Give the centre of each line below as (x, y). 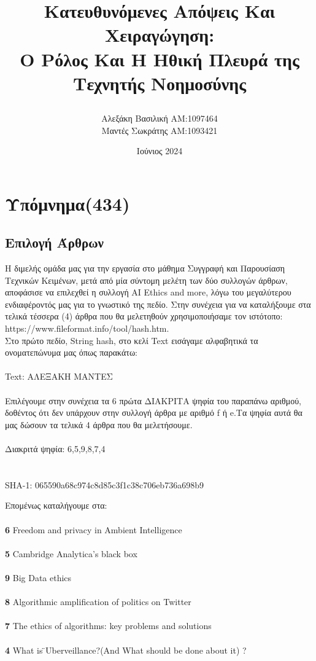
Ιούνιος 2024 (160, 151)
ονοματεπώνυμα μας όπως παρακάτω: (71, 352)
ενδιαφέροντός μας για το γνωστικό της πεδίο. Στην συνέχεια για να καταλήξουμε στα (158, 304)
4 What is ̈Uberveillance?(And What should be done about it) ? (126, 650)
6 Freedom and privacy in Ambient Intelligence (94, 529)
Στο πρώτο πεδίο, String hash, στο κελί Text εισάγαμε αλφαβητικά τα (132, 340)
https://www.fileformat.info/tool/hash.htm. (87, 328)
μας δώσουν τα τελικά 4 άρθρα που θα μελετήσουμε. (99, 424)
